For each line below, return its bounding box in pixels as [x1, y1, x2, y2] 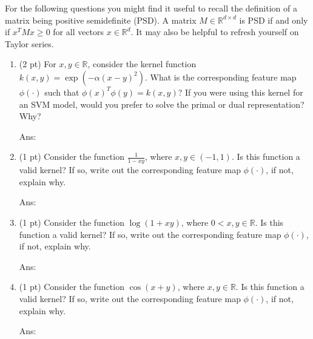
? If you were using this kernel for [178, 85, 303, 98]
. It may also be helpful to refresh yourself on [130, 25, 299, 38]
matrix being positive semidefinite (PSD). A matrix [5, 13, 197, 26]
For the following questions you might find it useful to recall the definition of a [5, 2, 297, 14]
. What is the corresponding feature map [145, 70, 297, 83]
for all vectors [53, 25, 104, 38]
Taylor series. [5, 37, 54, 50]
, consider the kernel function [87, 58, 197, 70]
